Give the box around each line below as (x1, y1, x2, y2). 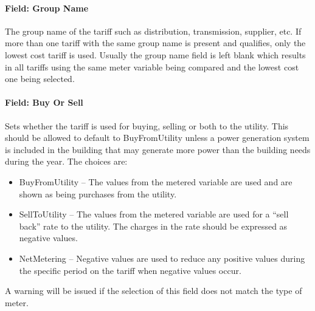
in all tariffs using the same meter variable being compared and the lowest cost (5, 60, 299, 73)
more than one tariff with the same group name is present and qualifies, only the (5, 36, 306, 49)
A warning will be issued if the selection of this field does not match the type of (5, 284, 302, 297)
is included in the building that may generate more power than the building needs (5, 143, 311, 155)
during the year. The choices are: (5, 155, 128, 168)
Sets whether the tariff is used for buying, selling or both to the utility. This (5, 119, 289, 132)
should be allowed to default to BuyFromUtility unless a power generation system (5, 131, 310, 144)
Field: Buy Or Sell (5, 96, 83, 109)
